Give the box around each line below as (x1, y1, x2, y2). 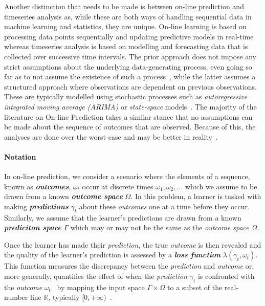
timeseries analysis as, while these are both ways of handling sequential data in (4, 11, 252, 21)
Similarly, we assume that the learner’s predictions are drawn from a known (4, 212, 241, 223)
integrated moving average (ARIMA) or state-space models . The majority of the (4, 101, 257, 112)
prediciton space (4, 222, 61, 233)
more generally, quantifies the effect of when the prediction (4, 271, 187, 281)
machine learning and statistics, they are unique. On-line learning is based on (4, 21, 247, 32)
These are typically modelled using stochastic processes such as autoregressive (4, 91, 248, 102)
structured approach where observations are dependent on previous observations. (4, 81, 257, 92)
